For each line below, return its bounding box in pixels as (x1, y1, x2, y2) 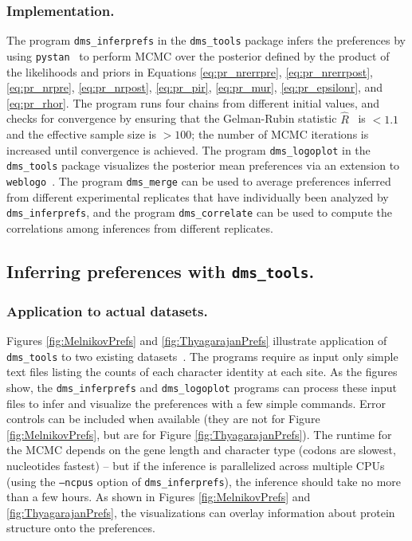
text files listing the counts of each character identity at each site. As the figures (6, 363, 398, 380)
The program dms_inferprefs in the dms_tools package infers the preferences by (6, 32, 406, 49)
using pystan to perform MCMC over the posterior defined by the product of (6, 47, 390, 64)
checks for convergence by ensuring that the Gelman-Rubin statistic (6, 110, 337, 127)
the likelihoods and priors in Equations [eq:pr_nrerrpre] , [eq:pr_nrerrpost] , (6, 63, 373, 80)
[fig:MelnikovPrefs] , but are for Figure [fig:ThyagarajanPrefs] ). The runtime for (6, 425, 392, 442)
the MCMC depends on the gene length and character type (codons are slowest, (6, 441, 396, 458)
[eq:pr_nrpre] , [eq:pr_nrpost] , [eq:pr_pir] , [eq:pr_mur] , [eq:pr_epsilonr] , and (6, 79, 383, 96)
